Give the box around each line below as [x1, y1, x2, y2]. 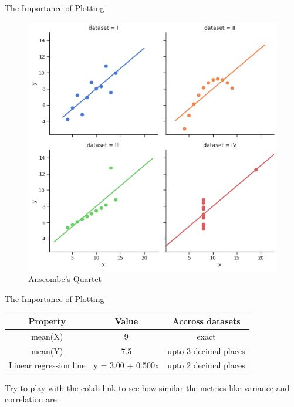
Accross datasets [172, 314, 241, 327]
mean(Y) [31, 344, 63, 357]
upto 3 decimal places [167, 344, 245, 357]
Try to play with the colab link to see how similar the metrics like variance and [5, 381, 290, 394]
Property [28, 314, 66, 327]
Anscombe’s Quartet [28, 273, 102, 285]
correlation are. [5, 393, 59, 405]
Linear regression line [9, 359, 86, 371]
